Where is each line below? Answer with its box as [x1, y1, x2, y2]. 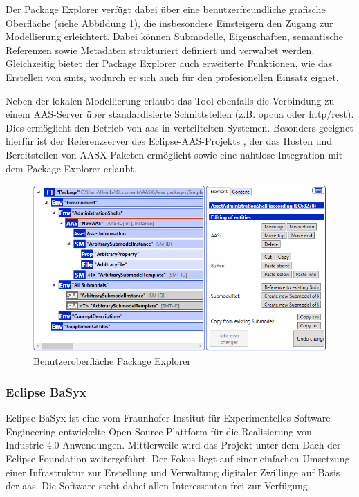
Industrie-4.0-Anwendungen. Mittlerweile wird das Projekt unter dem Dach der [6, 437, 341, 452]
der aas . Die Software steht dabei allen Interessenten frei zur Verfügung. [6, 478, 311, 493]
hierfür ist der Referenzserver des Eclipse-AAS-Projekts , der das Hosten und [6, 134, 332, 148]
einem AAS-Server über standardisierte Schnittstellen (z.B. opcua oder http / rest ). [6, 107, 354, 121]
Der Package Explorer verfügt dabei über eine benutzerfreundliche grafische [6, 2, 326, 16]
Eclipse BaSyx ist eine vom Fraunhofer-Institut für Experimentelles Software [6, 410, 331, 425]
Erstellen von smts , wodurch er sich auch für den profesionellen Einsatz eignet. [6, 69, 339, 84]
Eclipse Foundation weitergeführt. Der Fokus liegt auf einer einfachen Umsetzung [6, 451, 350, 465]
